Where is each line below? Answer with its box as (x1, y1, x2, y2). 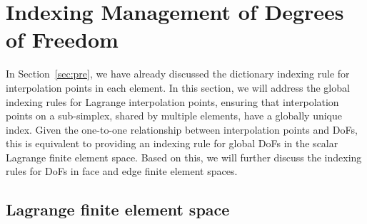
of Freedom (6, 25, 119, 54)
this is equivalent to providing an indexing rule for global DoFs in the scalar (6, 136, 338, 151)
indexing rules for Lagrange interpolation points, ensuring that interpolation (6, 94, 339, 109)
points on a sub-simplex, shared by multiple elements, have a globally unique (6, 108, 342, 123)
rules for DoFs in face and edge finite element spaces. (6, 164, 238, 178)
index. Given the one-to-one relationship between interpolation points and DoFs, (6, 122, 358, 137)
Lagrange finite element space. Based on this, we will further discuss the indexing (6, 149, 362, 164)
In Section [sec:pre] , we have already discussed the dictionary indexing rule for (6, 66, 350, 81)
